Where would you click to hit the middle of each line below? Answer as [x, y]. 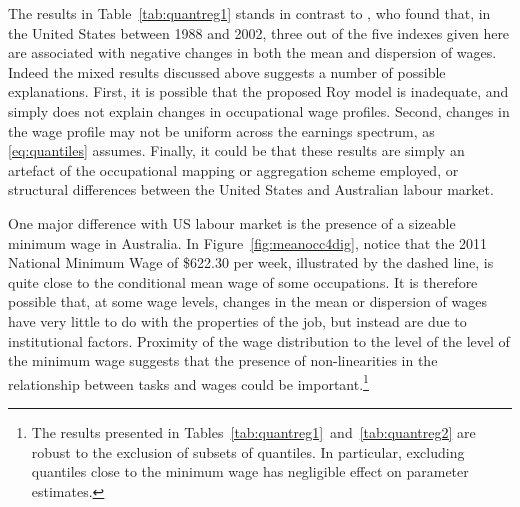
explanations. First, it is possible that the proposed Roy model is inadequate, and [258, 91]
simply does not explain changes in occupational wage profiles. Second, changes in [259, 110]
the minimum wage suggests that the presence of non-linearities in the [223, 360]
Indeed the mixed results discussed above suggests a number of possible [227, 71]
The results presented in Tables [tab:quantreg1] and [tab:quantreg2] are [253, 431]
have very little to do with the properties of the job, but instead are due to [237, 320]
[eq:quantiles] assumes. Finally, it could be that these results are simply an [236, 150]
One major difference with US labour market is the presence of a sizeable [232, 222]
